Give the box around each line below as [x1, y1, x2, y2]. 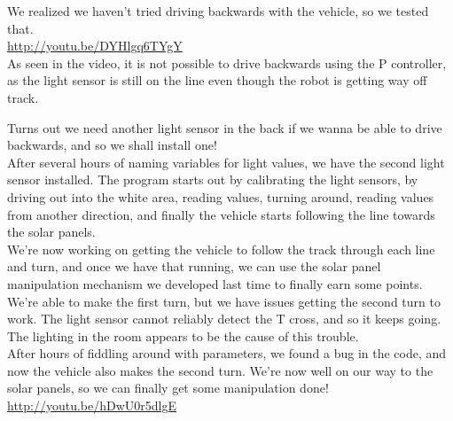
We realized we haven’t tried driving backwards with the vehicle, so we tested [7, 2, 429, 19]
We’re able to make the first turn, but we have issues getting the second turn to [7, 292, 441, 310]
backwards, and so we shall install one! [7, 136, 217, 154]
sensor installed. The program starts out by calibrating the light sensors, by [7, 170, 418, 189]
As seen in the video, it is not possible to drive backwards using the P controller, [7, 53, 447, 72]
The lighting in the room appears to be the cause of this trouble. [7, 326, 359, 345]
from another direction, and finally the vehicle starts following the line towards [7, 205, 435, 223]
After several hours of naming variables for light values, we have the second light [7, 152, 445, 171]
